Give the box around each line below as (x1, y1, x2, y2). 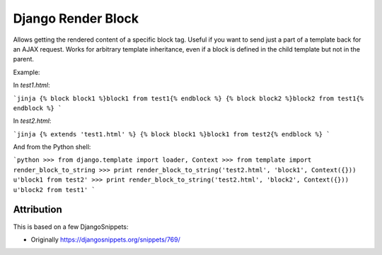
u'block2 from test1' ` (13, 186, 95, 194)
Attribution (13, 203, 63, 215)
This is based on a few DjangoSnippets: (13, 223, 129, 231)
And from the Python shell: (13, 143, 91, 151)
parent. (13, 55, 35, 64)
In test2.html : (13, 117, 52, 125)
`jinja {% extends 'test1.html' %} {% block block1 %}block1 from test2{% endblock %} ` (13, 130, 330, 138)
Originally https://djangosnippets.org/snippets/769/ (30, 235, 180, 244)
